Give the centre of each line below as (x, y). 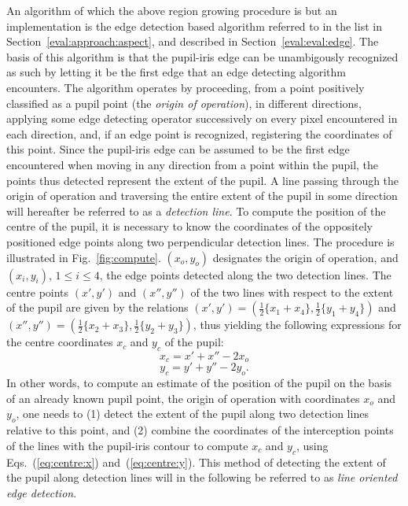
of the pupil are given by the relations (97, 307)
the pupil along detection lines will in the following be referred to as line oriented (202, 477)
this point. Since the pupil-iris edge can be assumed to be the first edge (178, 149)
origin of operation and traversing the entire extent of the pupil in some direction (202, 196)
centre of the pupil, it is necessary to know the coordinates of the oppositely (189, 226)
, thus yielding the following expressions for (297, 325)
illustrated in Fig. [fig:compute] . (84, 257)
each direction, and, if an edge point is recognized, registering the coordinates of (199, 133)
